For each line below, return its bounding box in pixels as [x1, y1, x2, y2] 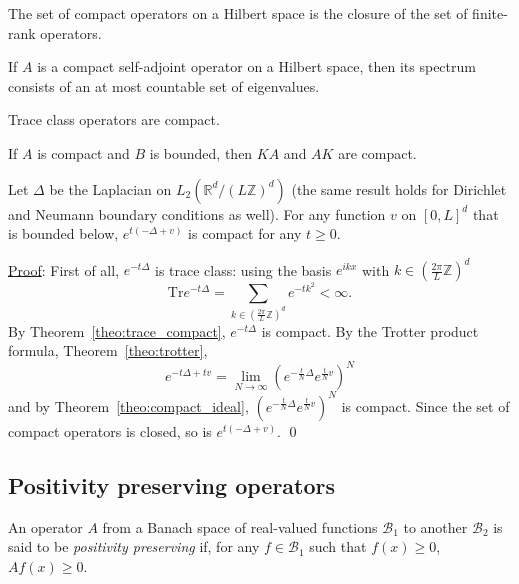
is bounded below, [8, 223, 119, 244]
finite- [472, 3, 508, 23]
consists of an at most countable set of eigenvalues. [8, 75, 320, 96]
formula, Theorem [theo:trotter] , [8, 340, 208, 361]
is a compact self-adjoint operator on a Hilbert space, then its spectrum [37, 56, 476, 77]
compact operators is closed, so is [8, 420, 212, 441]
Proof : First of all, [8, 259, 120, 280]
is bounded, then [149, 142, 253, 163]
